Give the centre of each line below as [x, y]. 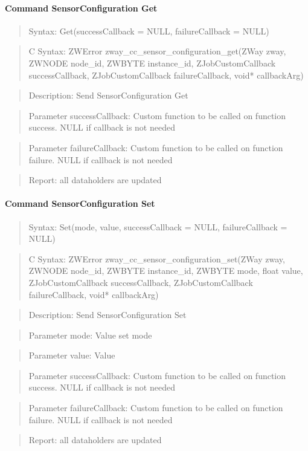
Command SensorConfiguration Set [80, 203]
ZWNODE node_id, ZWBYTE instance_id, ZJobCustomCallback [152, 63]
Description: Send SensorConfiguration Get [108, 95]
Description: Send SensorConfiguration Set [107, 315]
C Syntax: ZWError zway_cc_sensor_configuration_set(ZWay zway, [157, 258]
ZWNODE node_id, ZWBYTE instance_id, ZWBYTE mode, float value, [166, 271]
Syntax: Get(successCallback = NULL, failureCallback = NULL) [149, 31]
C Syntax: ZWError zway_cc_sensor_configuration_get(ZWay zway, [157, 51]
